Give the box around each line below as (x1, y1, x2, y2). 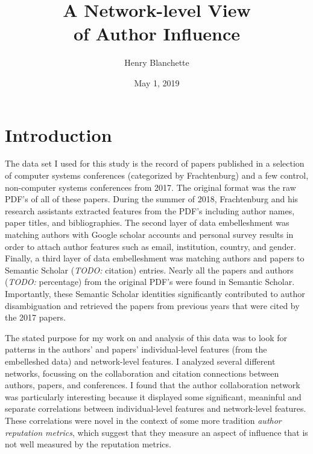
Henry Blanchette (124, 56, 189, 69)
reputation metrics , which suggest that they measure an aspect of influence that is (5, 426, 308, 438)
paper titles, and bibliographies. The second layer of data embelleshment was (5, 216, 289, 229)
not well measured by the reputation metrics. (5, 438, 171, 450)
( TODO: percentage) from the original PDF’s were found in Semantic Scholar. (5, 275, 295, 288)
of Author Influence (73, 21, 241, 46)
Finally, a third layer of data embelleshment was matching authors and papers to (5, 252, 305, 264)
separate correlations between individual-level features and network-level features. (5, 402, 306, 415)
